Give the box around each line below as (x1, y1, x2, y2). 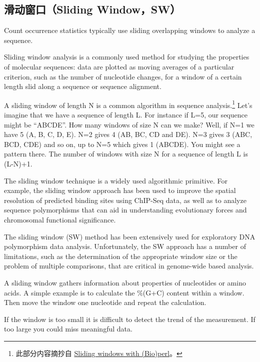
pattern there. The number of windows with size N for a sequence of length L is (4, 148, 248, 159)
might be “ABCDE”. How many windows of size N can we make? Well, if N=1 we (4, 119, 254, 129)
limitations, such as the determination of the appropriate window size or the (4, 250, 237, 261)
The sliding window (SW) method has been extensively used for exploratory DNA (4, 231, 255, 241)
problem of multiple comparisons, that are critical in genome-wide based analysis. (4, 260, 254, 271)
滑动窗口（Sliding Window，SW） (4, 1, 181, 17)
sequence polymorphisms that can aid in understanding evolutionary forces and (4, 204, 247, 215)
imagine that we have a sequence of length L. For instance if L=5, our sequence (4, 109, 247, 120)
